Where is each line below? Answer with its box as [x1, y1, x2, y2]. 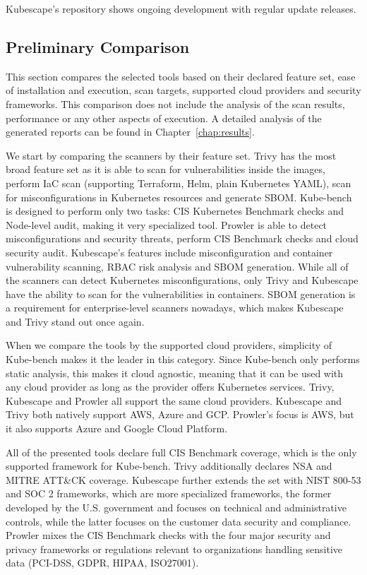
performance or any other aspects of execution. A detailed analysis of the [6, 110, 322, 125]
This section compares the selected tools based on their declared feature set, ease [6, 69, 356, 83]
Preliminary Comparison [6, 35, 190, 57]
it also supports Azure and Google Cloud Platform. [6, 421, 228, 436]
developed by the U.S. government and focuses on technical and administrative [6, 500, 347, 515]
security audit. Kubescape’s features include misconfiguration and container [6, 244, 333, 259]
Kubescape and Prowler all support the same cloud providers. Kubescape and [6, 393, 342, 408]
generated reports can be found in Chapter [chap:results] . [6, 124, 255, 139]
